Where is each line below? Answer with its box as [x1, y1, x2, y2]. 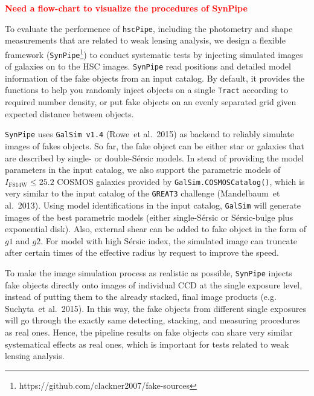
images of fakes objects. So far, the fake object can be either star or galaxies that [5, 139, 304, 152]
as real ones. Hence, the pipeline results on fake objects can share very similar [5, 326, 293, 339]
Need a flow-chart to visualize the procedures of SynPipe [5, 2, 248, 14]
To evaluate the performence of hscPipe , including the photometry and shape [5, 22, 293, 34]
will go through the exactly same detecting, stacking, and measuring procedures [5, 314, 300, 326]
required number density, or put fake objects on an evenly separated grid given [5, 96, 296, 108]
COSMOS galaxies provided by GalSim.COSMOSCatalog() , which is [57, 175, 305, 187]
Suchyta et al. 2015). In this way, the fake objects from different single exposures [5, 302, 307, 314]
